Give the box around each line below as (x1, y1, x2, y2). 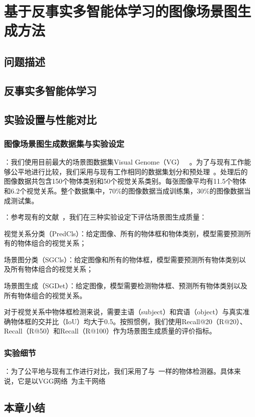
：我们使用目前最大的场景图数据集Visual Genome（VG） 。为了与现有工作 (4, 157, 244, 167)
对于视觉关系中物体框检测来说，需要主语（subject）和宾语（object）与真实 (4, 306, 243, 317)
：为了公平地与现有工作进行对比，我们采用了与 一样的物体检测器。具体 (4, 366, 234, 376)
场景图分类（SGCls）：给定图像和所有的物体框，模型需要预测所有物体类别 (4, 254, 239, 264)
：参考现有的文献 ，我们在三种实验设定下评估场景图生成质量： (4, 212, 206, 222)
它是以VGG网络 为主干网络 (17, 375, 106, 386)
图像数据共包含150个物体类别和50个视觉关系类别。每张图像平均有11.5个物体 (4, 176, 246, 186)
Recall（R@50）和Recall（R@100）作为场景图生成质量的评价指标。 (4, 326, 216, 336)
